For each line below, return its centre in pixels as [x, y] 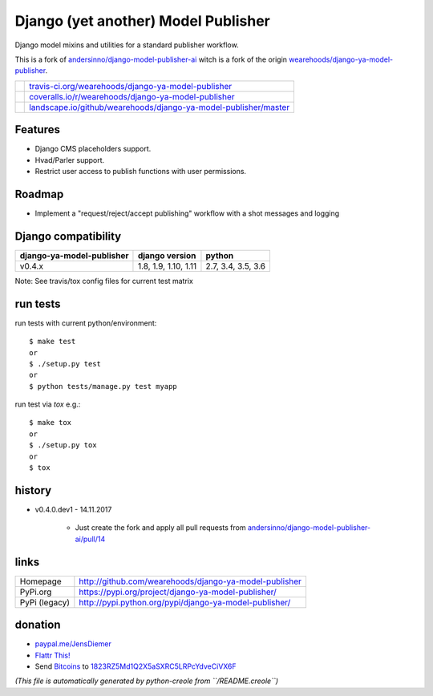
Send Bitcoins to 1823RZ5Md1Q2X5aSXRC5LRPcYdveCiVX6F [136, 666]
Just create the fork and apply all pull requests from [160, 528]
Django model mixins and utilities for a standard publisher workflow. [127, 45]
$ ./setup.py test [65, 364]
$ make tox [51, 423]
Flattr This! [53, 655]
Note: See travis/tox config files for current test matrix [104, 281]
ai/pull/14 [90, 539]
